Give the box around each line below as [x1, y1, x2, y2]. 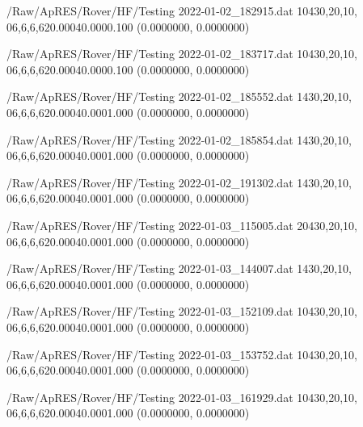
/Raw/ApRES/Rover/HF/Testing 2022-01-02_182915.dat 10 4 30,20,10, [6, 2, 357, 19]
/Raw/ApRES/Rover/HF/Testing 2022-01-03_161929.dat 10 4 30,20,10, [6, 388, 357, 405]
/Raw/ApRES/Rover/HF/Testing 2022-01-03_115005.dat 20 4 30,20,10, [6, 216, 357, 233]
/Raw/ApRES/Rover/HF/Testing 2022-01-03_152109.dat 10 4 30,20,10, [6, 303, 357, 320]
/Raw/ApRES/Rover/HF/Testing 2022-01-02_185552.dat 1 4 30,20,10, [6, 88, 352, 105]
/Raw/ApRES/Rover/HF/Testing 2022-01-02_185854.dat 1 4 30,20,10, [6, 131, 352, 148]
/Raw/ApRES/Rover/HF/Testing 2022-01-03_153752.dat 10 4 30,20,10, [6, 345, 357, 362]
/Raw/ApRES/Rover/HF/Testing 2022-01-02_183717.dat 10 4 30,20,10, [6, 45, 357, 62]
